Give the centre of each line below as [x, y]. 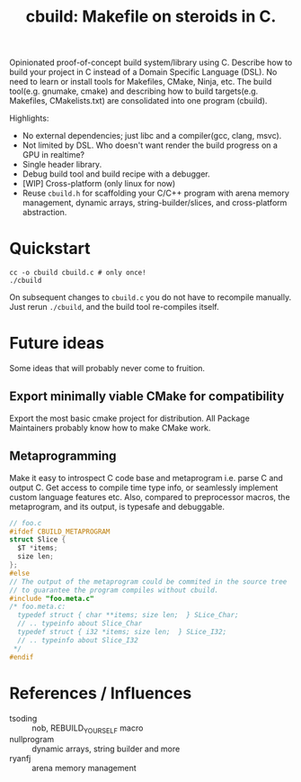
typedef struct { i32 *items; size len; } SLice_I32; [122, 632]
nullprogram [32, 740]
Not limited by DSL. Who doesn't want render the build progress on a [150, 145]
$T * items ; [38, 548]
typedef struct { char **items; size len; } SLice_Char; [128, 615]
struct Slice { [38, 540]
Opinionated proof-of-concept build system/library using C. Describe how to [151, 63]
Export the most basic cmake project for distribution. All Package [129, 418]
